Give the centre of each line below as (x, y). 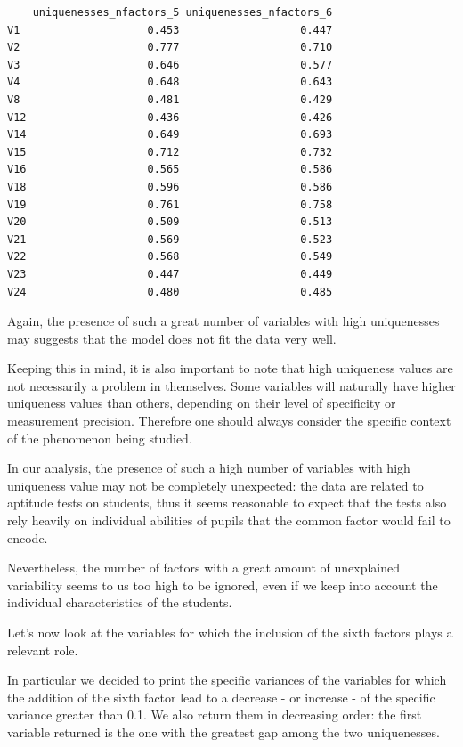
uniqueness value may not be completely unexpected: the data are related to (215, 485)
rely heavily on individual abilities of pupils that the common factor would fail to (229, 520)
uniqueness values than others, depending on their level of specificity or (202, 403)
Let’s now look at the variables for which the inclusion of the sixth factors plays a (230, 632)
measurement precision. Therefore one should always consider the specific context (229, 421)
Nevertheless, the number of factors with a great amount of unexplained (203, 568)
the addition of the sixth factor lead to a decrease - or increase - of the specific (221, 697)
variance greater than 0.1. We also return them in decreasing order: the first (215, 715)
